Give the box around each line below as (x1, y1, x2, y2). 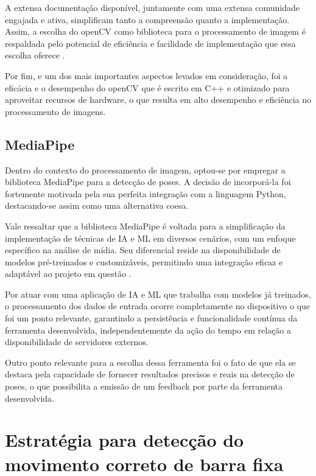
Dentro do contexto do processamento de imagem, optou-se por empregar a (5, 163, 286, 176)
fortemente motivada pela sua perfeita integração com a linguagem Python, (5, 187, 286, 200)
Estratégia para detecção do (5, 427, 244, 452)
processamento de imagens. (5, 105, 106, 117)
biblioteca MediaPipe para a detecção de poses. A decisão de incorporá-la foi (5, 175, 291, 188)
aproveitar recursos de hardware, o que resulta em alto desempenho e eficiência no (5, 93, 311, 106)
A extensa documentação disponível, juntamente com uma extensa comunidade (5, 1, 300, 13)
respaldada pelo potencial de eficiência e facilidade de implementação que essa (5, 37, 296, 49)
